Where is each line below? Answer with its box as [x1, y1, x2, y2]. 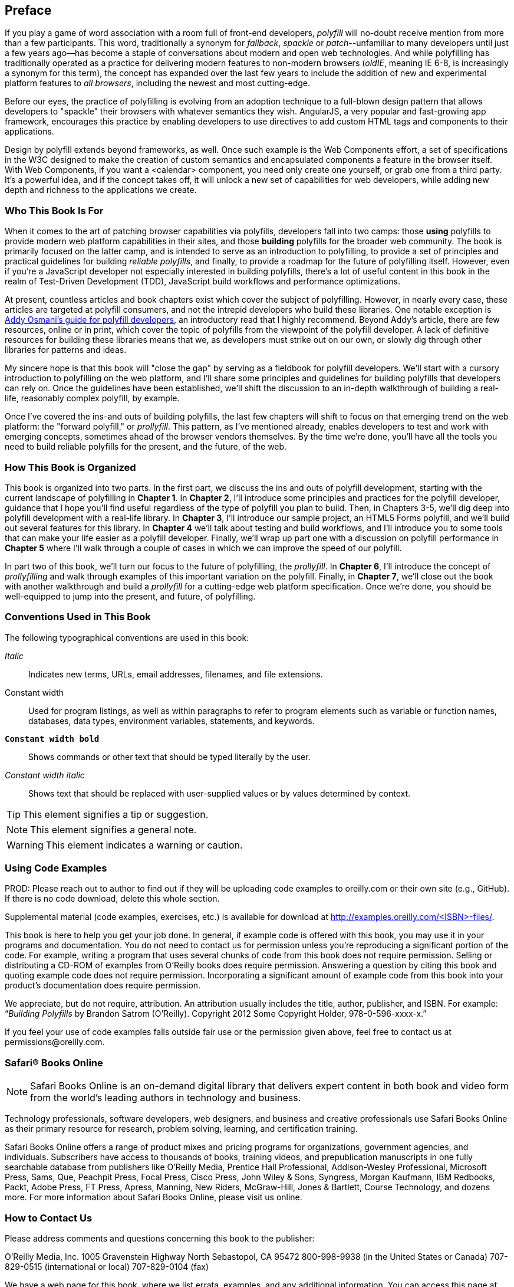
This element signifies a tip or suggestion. [23, 808, 209, 820]
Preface [5, 3, 52, 18]
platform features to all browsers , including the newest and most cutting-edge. [5, 78, 310, 89]
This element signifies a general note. [30, 823, 197, 836]
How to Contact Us [5, 1211, 93, 1224]
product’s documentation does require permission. [5, 980, 201, 991]
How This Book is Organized [5, 461, 136, 473]
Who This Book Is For [5, 204, 104, 217]
